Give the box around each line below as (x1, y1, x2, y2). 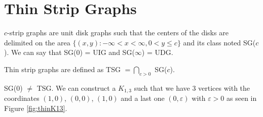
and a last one (121, 93, 165, 103)
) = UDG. (141, 47, 173, 57)
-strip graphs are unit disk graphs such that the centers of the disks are (7, 27, 229, 38)
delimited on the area (4, 37, 70, 47)
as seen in (227, 93, 257, 103)
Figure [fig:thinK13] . (4, 102, 67, 113)
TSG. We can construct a (36, 82, 116, 93)
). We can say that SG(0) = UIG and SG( (4, 47, 135, 57)
